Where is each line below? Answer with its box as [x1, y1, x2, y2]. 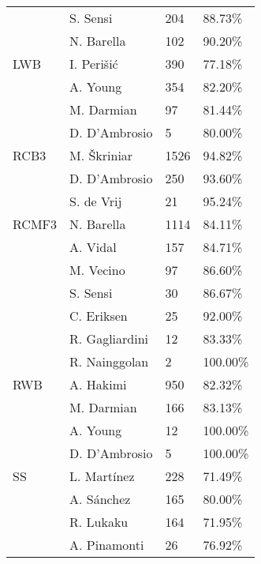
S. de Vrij [69, 192, 122, 210]
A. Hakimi [69, 375, 127, 393]
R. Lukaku [69, 513, 129, 531]
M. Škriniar [69, 146, 133, 164]
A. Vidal [69, 238, 117, 256]
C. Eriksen [69, 306, 128, 325]
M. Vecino [69, 261, 125, 279]
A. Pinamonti [69, 536, 144, 554]
